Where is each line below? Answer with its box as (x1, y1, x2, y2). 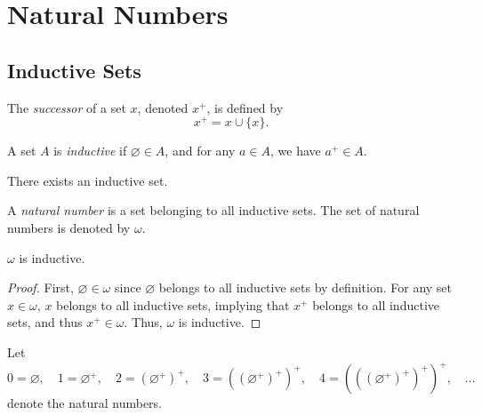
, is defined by (206, 98, 284, 116)
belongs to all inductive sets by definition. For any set (158, 278, 453, 297)
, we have (270, 141, 321, 160)
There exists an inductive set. (7, 171, 168, 189)
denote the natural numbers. (7, 394, 163, 412)
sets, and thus (7, 313, 83, 331)
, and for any (165, 141, 236, 160)
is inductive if (53, 141, 127, 160)
